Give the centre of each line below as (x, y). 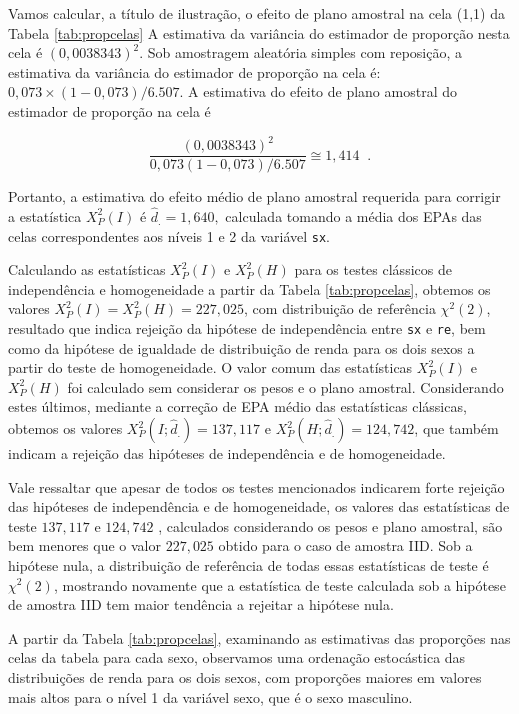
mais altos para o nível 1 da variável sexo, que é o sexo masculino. (210, 696)
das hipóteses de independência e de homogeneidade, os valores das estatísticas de (259, 506)
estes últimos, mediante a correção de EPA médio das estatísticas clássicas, (237, 406)
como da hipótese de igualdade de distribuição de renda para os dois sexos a (241, 347)
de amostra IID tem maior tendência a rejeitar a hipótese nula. (201, 604)
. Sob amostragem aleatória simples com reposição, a (301, 52)
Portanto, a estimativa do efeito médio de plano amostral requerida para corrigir (254, 196)
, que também (456, 428)
